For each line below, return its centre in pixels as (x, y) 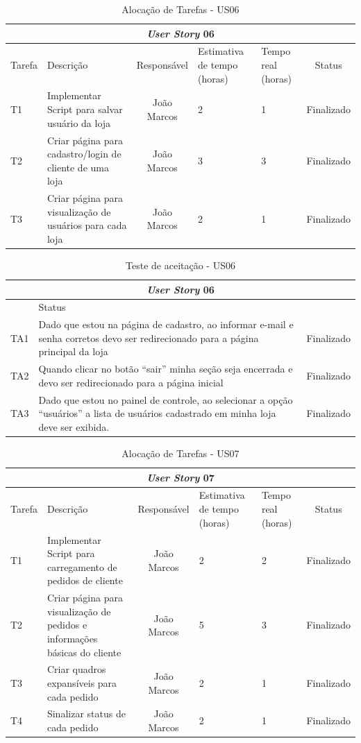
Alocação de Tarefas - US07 (180, 453)
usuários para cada (87, 225)
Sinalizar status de (86, 714)
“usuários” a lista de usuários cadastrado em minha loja (157, 413)
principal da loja (73, 351)
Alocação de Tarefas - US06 (180, 9)
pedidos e (67, 625)
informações (72, 638)
